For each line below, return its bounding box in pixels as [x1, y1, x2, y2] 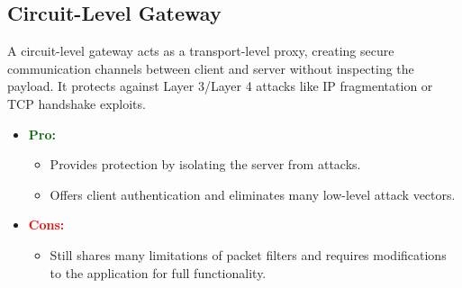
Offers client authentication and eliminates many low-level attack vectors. [50, 184, 456, 203]
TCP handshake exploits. [7, 94, 146, 112]
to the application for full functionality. [50, 263, 267, 282]
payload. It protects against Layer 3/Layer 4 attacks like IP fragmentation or [7, 76, 433, 95]
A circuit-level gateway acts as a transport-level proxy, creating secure [7, 41, 394, 60]
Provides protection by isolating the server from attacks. [50, 155, 361, 174]
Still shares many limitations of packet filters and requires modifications [50, 245, 447, 264]
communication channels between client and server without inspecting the [7, 58, 414, 77]
